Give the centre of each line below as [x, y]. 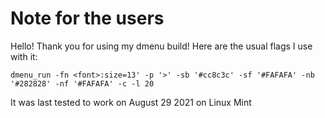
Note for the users [87, 18]
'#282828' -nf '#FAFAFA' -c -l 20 [82, 83]
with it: [24, 56]
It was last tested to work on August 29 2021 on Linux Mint [131, 102]
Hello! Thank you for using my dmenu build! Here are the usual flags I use [161, 46]
